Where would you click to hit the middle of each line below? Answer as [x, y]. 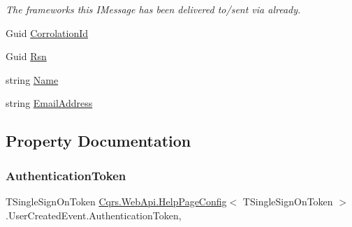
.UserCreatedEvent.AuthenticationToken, [94, 215]
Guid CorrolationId [47, 32]
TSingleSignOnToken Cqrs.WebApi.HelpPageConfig [116, 201]
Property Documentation [98, 141]
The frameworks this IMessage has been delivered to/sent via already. [153, 9]
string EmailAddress [49, 103]
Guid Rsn [26, 56]
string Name [32, 79]
